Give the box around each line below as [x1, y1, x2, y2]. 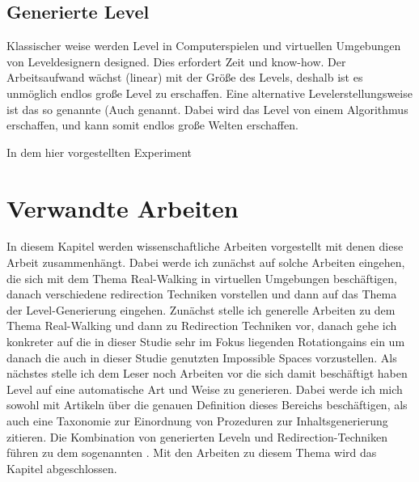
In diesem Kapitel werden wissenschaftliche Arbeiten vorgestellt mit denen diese [6, 238, 404, 255]
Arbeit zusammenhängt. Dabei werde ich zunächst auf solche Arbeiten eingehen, [6, 254, 405, 271]
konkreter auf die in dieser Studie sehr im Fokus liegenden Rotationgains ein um [6, 333, 405, 350]
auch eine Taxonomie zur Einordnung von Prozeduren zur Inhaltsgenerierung [6, 412, 388, 429]
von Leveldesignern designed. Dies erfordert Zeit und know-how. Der [6, 53, 346, 70]
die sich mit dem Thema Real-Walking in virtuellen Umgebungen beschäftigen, [6, 269, 397, 286]
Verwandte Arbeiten [6, 191, 239, 224]
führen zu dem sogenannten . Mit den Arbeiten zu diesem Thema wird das [6, 444, 377, 461]
